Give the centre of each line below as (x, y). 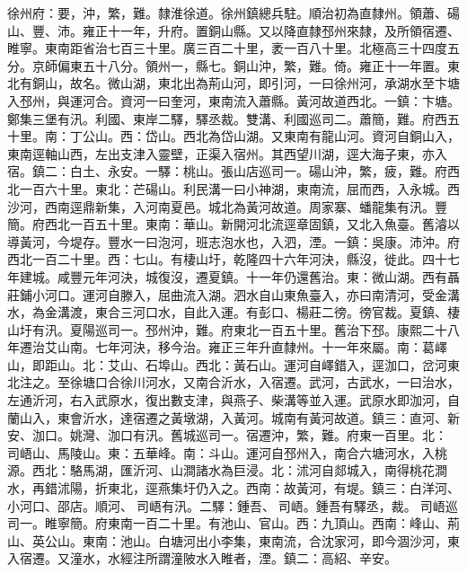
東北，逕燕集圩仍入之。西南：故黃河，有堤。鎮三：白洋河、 (283, 488)
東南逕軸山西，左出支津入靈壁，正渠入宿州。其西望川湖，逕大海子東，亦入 (227, 153)
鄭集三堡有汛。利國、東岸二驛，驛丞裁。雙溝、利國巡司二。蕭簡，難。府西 (227, 118)
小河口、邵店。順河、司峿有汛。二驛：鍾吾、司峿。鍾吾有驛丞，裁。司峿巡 (233, 505)
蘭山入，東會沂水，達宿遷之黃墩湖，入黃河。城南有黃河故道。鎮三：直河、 (227, 417)
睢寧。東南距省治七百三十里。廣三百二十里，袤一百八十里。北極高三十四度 (227, 48)
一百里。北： (409, 435)
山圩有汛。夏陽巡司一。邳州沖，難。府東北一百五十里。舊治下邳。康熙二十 (227, 329)
